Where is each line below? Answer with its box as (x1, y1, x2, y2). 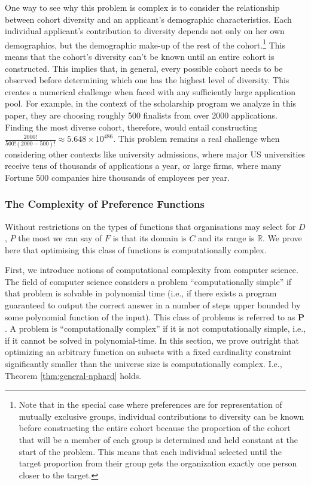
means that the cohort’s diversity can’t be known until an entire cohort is (5, 50, 275, 63)
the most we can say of (18, 232, 102, 244)
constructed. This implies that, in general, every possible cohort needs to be (5, 62, 283, 74)
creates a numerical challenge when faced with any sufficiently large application (5, 85, 295, 98)
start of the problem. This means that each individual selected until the (19, 445, 282, 457)
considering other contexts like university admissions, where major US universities (5, 147, 306, 160)
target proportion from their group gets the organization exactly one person (19, 457, 297, 469)
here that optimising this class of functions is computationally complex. (5, 243, 267, 256)
